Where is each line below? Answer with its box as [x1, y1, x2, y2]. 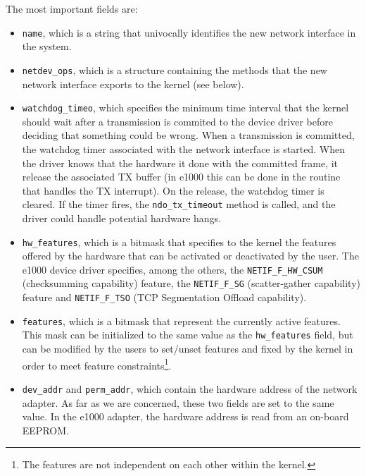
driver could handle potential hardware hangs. [22, 210, 222, 225]
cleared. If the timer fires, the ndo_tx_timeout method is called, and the [22, 197, 336, 212]
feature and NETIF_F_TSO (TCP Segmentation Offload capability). [22, 290, 307, 305]
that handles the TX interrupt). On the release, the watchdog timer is [22, 183, 324, 197]
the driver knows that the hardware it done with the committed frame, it [22, 155, 339, 170]
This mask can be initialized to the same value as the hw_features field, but [22, 327, 353, 342]
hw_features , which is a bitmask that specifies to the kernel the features [22, 234, 336, 249]
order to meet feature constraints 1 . [22, 355, 172, 372]
